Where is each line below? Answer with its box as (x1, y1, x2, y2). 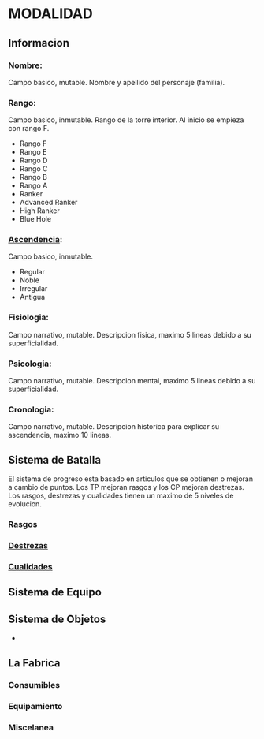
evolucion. (8, 499, 42, 509)
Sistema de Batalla (8, 453, 101, 466)
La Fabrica (8, 656, 61, 670)
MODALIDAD (8, 5, 93, 23)
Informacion (8, 36, 69, 50)
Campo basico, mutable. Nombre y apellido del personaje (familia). (8, 77, 225, 87)
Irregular (19, 284, 48, 293)
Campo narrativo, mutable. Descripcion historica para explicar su (8, 422, 220, 431)
